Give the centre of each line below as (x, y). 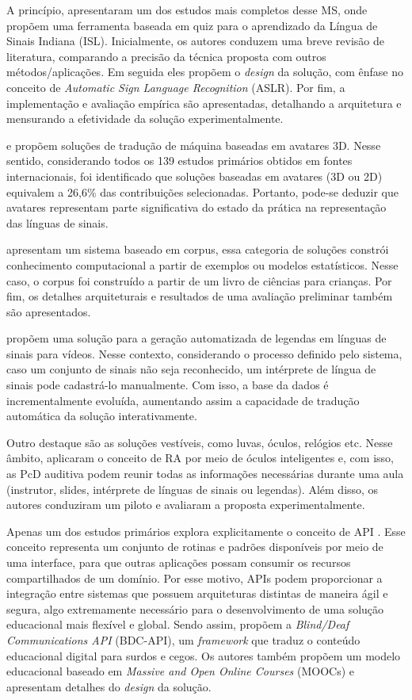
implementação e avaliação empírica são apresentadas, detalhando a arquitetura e (204, 103)
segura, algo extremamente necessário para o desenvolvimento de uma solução (195, 608)
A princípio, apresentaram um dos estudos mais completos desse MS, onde (187, 10)
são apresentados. (49, 311)
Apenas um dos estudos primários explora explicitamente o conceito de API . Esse (206, 531)
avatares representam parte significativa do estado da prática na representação (196, 207)
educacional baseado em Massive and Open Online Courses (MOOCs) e (180, 671)
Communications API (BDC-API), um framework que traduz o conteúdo (183, 639)
